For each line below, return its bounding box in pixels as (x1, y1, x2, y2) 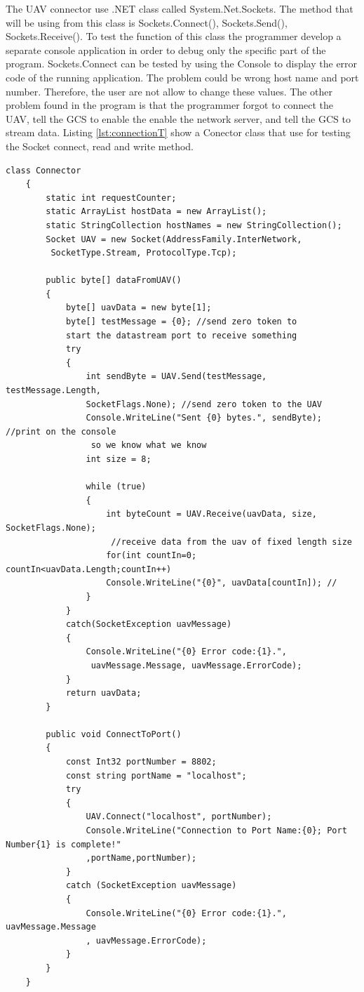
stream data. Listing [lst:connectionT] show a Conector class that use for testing (6, 125, 351, 140)
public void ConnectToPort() (46, 729, 182, 739)
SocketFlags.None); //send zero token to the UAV (86, 399, 323, 409)
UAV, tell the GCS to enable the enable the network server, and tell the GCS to (6, 111, 351, 126)
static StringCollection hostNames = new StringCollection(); (46, 220, 342, 230)
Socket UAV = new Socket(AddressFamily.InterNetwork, (46, 234, 302, 244)
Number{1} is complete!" (6, 839, 121, 849)
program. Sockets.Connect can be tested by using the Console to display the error (6, 56, 358, 71)
